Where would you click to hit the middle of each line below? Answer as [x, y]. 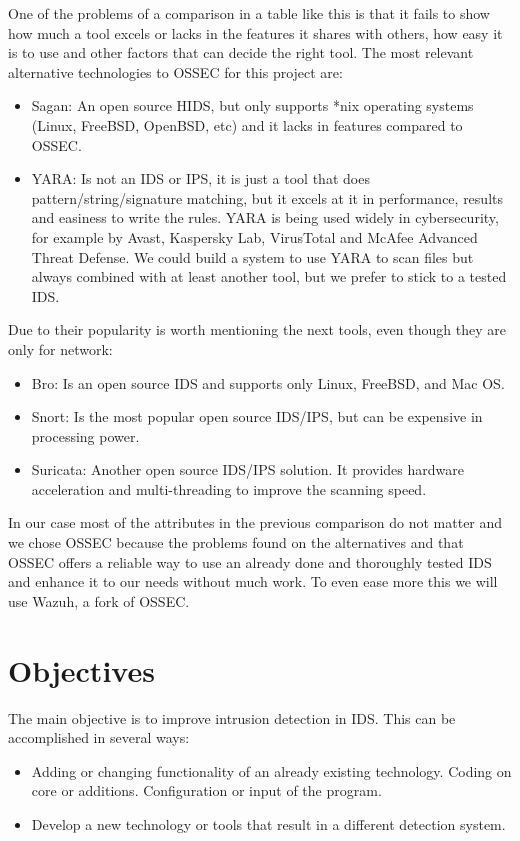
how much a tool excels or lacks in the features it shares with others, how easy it [255, 32]
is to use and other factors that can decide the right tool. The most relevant [241, 52]
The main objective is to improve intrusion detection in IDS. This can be [232, 717]
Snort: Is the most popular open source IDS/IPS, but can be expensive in [257, 416]
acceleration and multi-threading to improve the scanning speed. [229, 488]
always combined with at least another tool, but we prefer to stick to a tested [269, 276]
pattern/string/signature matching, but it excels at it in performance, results [267, 197]
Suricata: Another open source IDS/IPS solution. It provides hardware [247, 469]
